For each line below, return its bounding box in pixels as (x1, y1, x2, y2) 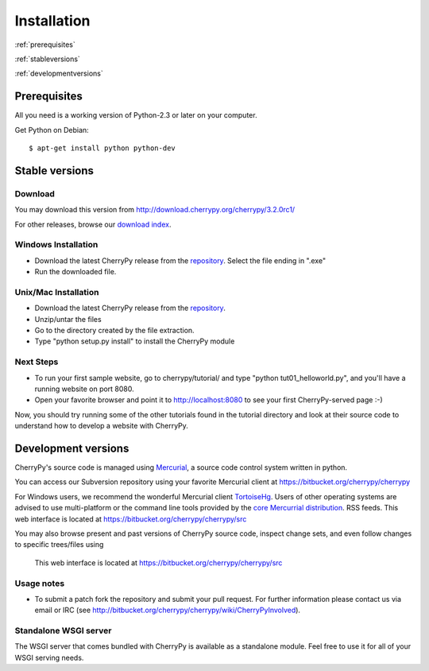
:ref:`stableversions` (14, 54, 81, 64)
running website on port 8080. (34, 384, 134, 394)
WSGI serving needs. (14, 653, 84, 662)
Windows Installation (14, 239, 99, 250)
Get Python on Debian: (14, 125, 89, 134)
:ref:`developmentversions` (14, 68, 103, 79)
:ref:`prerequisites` (14, 40, 75, 49)
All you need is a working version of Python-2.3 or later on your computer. (14, 111, 257, 120)
